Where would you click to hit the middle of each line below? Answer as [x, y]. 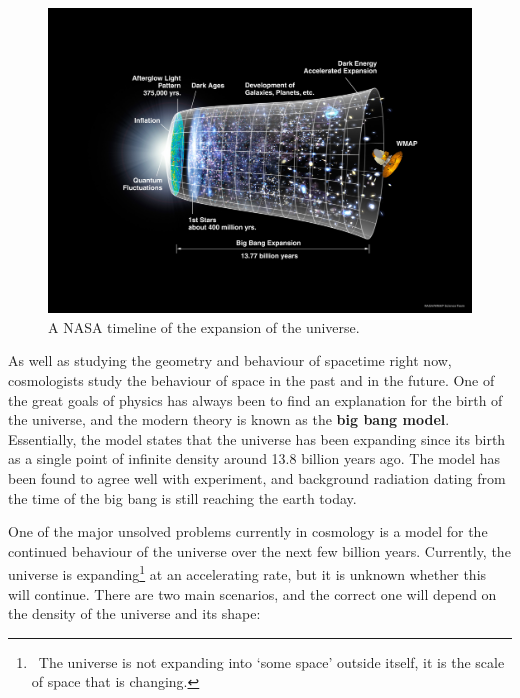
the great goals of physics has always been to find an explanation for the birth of [255, 399]
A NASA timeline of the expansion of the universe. [204, 326]
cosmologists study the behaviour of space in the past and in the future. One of [251, 379]
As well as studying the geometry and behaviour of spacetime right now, [230, 360]
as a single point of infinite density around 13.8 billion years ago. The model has [254, 458]
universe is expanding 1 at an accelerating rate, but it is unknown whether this [247, 572]
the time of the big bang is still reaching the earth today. [182, 497]
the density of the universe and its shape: [134, 613]
